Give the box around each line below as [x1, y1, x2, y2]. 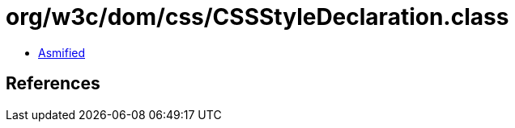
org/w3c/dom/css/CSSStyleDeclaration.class [6, 3, 509, 31]
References [6, 73, 100, 94]
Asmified [38, 45, 86, 60]
